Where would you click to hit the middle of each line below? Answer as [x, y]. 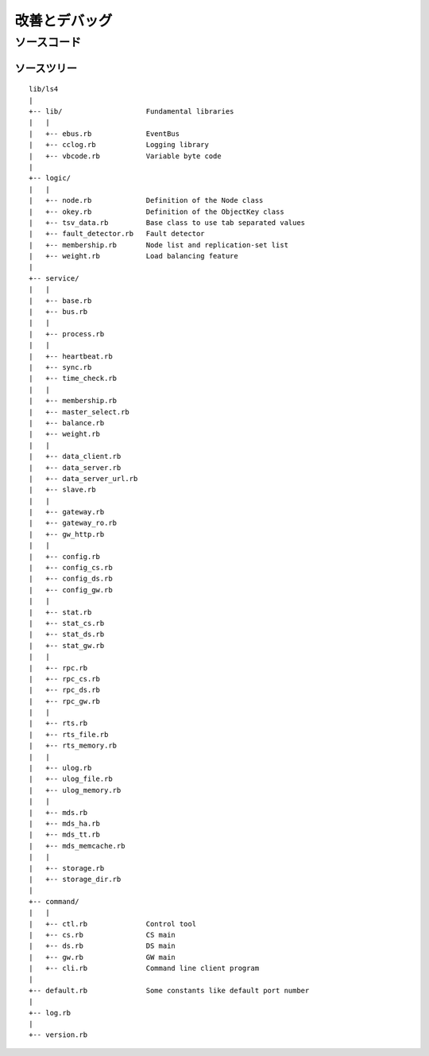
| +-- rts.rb [58, 723]
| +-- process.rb [67, 334]
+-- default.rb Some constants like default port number [169, 990]
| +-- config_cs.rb [71, 568]
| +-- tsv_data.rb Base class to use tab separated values [167, 222]
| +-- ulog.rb [60, 768]
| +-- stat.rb [60, 612]
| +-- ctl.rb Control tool [113, 924]
